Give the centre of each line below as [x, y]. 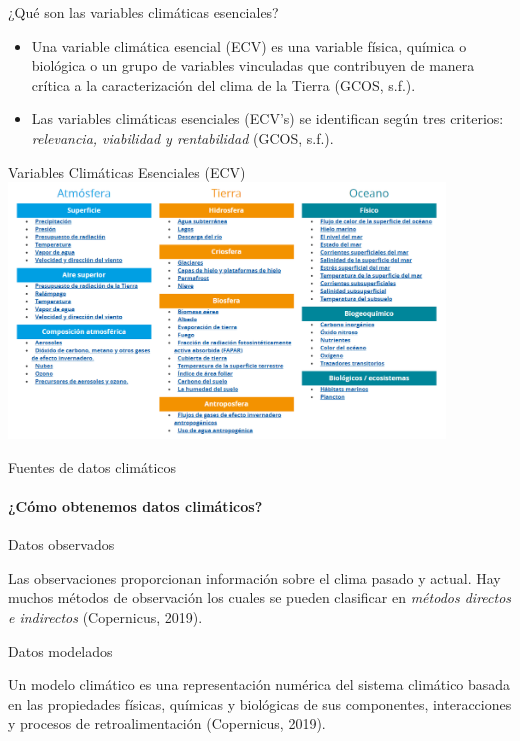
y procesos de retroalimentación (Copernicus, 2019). [167, 723]
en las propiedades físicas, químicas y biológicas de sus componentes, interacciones [260, 703]
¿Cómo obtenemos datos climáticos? [135, 505]
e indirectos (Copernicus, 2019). [105, 616]
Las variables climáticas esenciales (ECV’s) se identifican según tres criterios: [267, 118]
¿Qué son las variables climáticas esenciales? [143, 12]
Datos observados [61, 544]
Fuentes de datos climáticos [92, 466]
